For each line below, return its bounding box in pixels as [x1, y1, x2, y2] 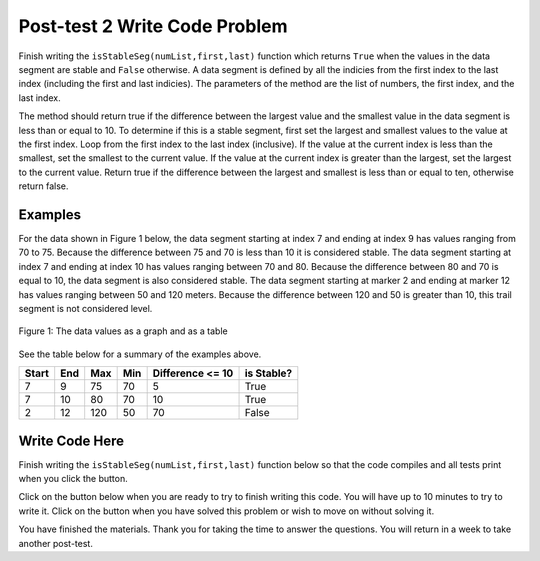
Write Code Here [18, 432, 125, 449]
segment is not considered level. [18, 302, 153, 314]
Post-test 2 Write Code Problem [18, 15, 288, 37]
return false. [18, 180, 69, 192]
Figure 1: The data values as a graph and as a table [18, 325, 229, 337]
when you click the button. [18, 473, 129, 484]
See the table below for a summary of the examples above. [18, 348, 262, 360]
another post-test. [18, 537, 94, 549]
